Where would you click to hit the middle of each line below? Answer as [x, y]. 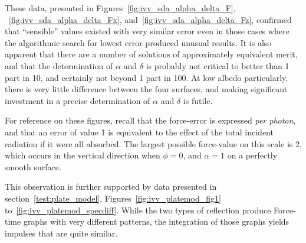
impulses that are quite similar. [61, 233]
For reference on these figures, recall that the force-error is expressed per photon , [150, 120]
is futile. [198, 100]
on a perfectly [252, 155]
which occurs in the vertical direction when [83, 155]
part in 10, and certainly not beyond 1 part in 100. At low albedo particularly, [147, 77]
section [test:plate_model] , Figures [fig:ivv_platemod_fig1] [113, 198]
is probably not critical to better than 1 [218, 65]
